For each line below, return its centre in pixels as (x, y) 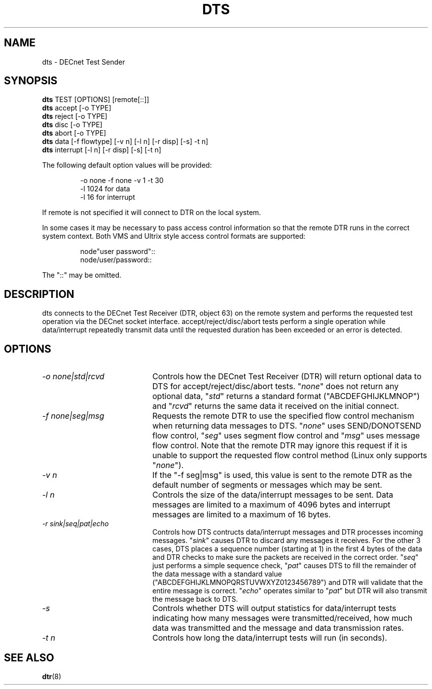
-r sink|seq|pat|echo (75, 524)
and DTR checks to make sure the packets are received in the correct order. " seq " (286, 557)
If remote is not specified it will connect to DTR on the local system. (152, 213)
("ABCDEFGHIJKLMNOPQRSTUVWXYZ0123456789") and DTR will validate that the (288, 582)
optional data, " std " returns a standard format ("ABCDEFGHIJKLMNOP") (286, 396)
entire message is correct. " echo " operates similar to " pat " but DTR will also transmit (290, 591)
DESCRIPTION (39, 294)
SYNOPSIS (31, 81)
